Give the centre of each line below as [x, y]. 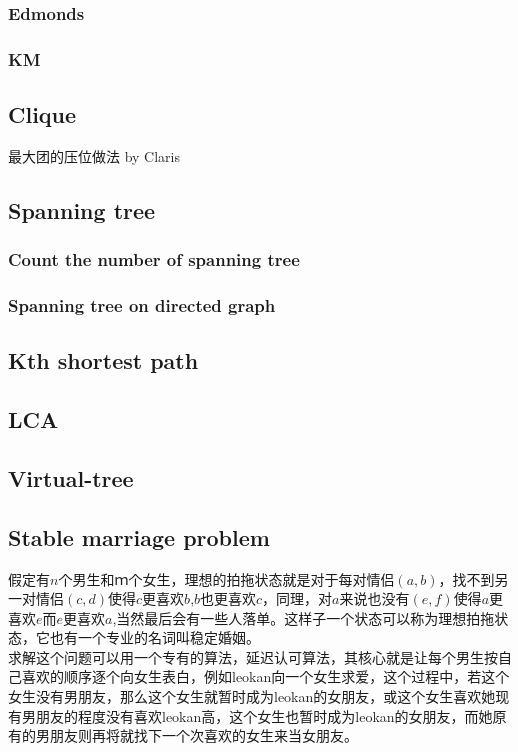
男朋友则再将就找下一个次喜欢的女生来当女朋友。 [196, 735]
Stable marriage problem [139, 536]
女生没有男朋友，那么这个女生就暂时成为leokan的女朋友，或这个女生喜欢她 [252, 696]
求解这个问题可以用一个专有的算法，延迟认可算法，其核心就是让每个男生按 [253, 656]
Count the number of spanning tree [154, 259]
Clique [42, 114]
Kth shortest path [103, 360]
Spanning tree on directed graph [142, 305]
